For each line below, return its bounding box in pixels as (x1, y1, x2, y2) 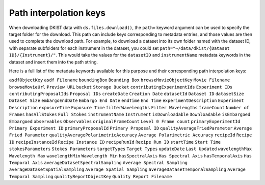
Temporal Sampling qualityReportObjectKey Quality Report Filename (9, 174, 172, 179)
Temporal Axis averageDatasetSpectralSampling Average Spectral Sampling (9, 160, 188, 165)
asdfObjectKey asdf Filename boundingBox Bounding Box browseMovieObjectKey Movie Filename (9, 77, 230, 83)
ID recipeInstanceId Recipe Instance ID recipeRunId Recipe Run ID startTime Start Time (9, 139, 221, 145)
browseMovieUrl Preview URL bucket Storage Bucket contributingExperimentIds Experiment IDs (9, 84, 233, 90)
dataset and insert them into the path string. (9, 59, 98, 65)
